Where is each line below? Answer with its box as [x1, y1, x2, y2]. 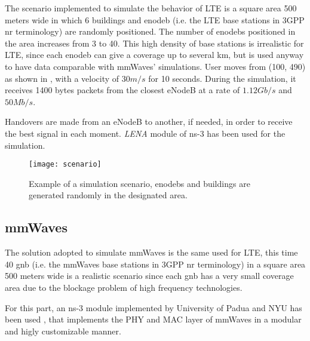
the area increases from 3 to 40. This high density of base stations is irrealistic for [5, 36, 304, 49]
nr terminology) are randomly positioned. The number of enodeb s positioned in [5, 25, 296, 38]
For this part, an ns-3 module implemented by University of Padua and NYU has [5, 301, 302, 314]
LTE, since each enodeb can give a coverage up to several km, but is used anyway [5, 48, 304, 61]
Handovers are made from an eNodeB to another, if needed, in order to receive [5, 115, 293, 128]
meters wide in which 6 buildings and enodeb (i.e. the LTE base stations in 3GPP [5, 13, 305, 26]
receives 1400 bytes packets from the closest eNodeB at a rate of [5, 84, 240, 96]
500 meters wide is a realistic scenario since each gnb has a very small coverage [5, 269, 294, 282]
